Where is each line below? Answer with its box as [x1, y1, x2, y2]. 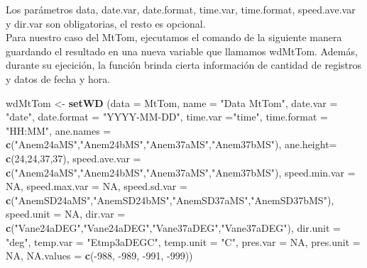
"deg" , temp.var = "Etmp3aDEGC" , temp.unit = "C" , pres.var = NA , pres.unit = [6, 234, 361, 249]
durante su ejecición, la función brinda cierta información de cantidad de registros [6, 57, 362, 72]
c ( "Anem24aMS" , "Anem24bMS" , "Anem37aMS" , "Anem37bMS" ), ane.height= [6, 137, 337, 152]
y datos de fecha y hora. [6, 71, 111, 86]
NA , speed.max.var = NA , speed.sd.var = [6, 179, 187, 194]
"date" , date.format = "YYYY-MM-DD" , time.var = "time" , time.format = [6, 109, 328, 124]
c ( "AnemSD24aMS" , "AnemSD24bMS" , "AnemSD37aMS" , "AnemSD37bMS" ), [6, 192, 334, 207]
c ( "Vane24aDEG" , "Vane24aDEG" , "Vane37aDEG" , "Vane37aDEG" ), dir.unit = [6, 220, 341, 235]
